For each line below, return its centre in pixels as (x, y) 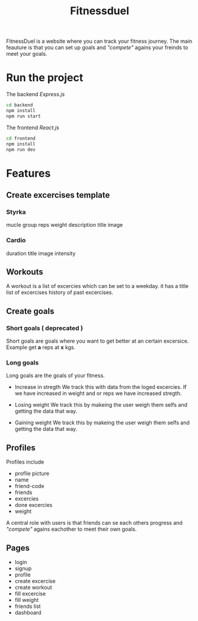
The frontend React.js (33, 127)
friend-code (29, 486)
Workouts (25, 272)
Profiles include (25, 462)
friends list (28, 606)
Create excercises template (58, 195)
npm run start (24, 116)
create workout (33, 587)
